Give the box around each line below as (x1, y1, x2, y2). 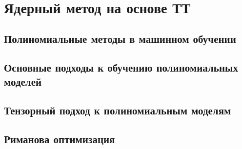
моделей (4, 74, 42, 89)
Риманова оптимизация (4, 131, 115, 146)
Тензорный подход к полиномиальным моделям (4, 102, 231, 117)
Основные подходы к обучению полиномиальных (4, 59, 238, 74)
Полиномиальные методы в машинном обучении (4, 31, 236, 46)
